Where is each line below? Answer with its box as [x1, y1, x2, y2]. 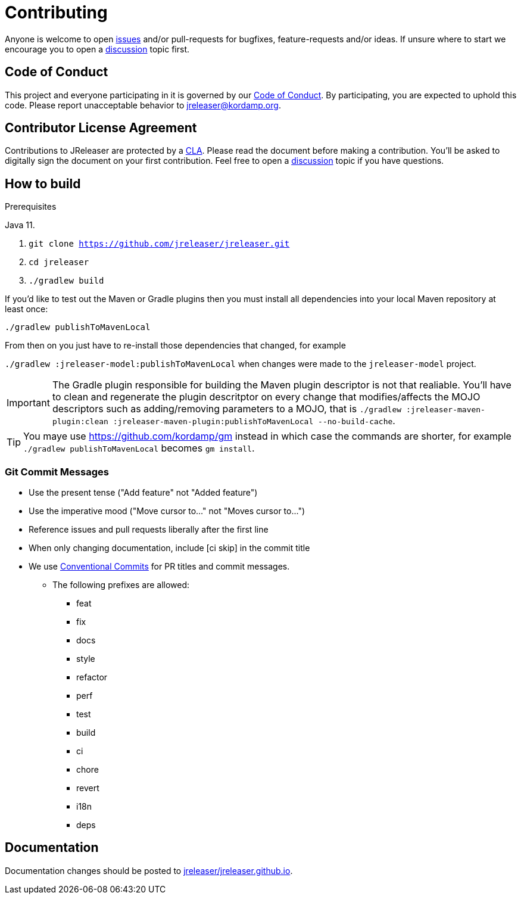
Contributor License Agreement [5, 120, 197, 136]
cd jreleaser [29, 257, 89, 267]
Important [7, 397, 50, 409]
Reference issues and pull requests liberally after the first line [29, 524, 269, 535]
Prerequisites [5, 201, 57, 212]
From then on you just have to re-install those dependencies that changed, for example [5, 340, 346, 351]
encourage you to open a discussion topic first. [5, 43, 190, 54]
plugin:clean [52, 417, 108, 427]
